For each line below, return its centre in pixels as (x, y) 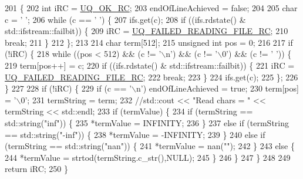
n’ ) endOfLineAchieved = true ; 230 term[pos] (218, 88)
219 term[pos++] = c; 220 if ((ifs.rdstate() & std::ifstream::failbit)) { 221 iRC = (150, 65)
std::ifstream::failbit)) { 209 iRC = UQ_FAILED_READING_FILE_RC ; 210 (147, 31)
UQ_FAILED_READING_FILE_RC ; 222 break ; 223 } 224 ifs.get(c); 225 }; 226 (151, 77)
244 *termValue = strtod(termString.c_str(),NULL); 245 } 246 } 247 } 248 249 (148, 157)
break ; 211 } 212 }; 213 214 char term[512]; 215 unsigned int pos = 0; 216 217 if (149, 42)
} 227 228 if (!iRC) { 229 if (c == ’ (68, 88)
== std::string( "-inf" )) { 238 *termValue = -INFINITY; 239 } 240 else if (135, 134)
